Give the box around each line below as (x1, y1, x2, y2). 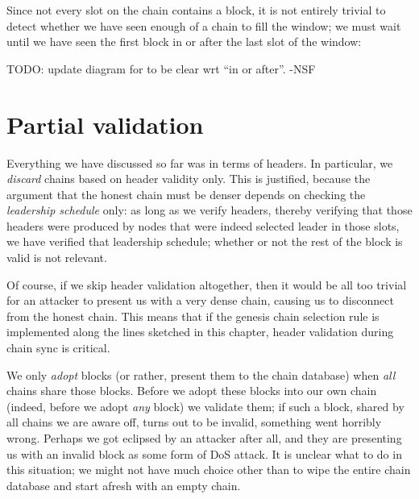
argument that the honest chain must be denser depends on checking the (6, 185, 366, 202)
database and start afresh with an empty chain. (6, 476, 241, 493)
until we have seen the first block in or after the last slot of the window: (6, 33, 362, 50)
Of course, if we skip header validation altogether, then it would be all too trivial (6, 276, 407, 293)
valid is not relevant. (6, 249, 107, 266)
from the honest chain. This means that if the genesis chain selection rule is (6, 307, 380, 324)
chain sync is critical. (6, 339, 110, 356)
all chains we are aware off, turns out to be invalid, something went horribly (6, 414, 382, 430)
